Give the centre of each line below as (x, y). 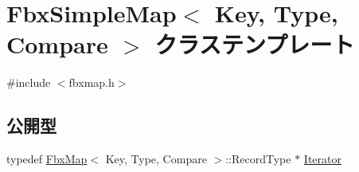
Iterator (322, 159)
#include (29, 82)
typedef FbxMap (47, 159)
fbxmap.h (92, 82)
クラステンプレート (255, 44)
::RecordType (258, 159)
